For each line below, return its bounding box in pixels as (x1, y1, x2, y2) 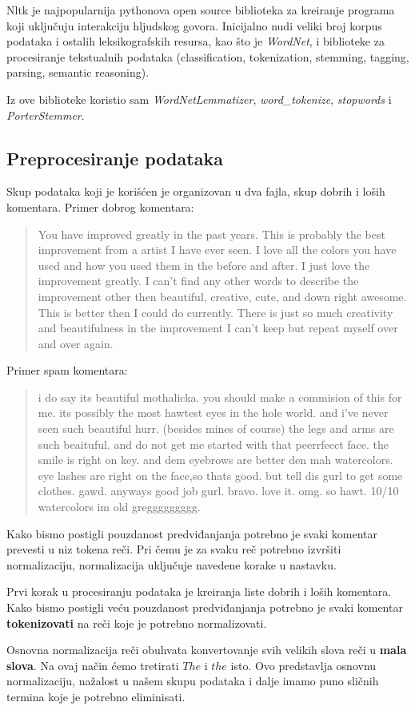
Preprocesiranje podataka (6, 145, 223, 170)
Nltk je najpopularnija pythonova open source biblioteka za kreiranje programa (6, 2, 395, 18)
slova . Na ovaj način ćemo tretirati (6, 656, 179, 673)
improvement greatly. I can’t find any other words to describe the (38, 272, 359, 289)
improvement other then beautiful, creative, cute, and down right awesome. (38, 288, 407, 304)
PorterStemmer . (6, 106, 85, 123)
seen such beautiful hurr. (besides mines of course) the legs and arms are (38, 420, 394, 437)
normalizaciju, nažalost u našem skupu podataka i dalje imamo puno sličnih (6, 672, 379, 689)
